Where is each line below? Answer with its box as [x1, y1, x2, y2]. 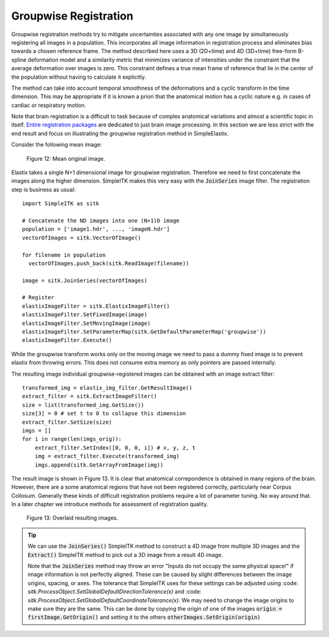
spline [11, 56, 27, 64]
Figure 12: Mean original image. [26, 155, 105, 162]
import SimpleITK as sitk [22, 200, 100, 207]
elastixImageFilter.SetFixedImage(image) [22, 311, 147, 318]
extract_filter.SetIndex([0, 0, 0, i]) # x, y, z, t [34, 444, 196, 451]
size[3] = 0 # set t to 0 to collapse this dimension [22, 410, 186, 417]
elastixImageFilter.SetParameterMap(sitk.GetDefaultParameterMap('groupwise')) [22, 329, 266, 335]
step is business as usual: [11, 186, 76, 193]
